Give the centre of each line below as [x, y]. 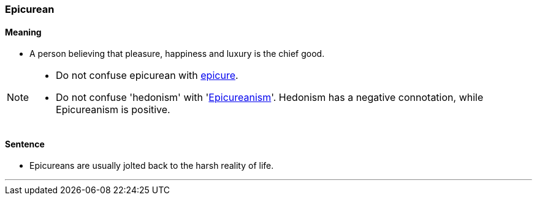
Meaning [23, 32]
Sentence [25, 144]
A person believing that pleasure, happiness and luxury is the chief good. [177, 54]
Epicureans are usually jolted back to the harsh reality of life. [152, 166]
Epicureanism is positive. [113, 110]
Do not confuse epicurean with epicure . [147, 76]
